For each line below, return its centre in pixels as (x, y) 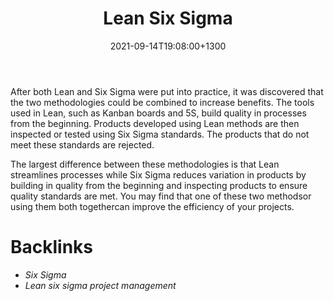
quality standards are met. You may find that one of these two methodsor (161, 196)
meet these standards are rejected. (82, 144)
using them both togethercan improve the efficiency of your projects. (152, 206)
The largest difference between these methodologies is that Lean (145, 164)
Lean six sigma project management (100, 285)
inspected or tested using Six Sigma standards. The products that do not (160, 134)
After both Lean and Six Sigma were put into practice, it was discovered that (167, 91)
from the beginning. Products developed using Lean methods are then (155, 123)
